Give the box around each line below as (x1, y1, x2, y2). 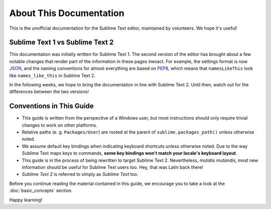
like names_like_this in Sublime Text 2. (9, 72, 95, 78)
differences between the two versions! (9, 88, 89, 95)
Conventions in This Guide (9, 102, 94, 111)
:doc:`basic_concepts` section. (9, 187, 73, 193)
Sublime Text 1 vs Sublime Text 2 (9, 38, 114, 47)
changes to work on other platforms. (22, 122, 97, 128)
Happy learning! (9, 196, 43, 203)
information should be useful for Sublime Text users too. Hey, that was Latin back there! (22, 164, 203, 170)
